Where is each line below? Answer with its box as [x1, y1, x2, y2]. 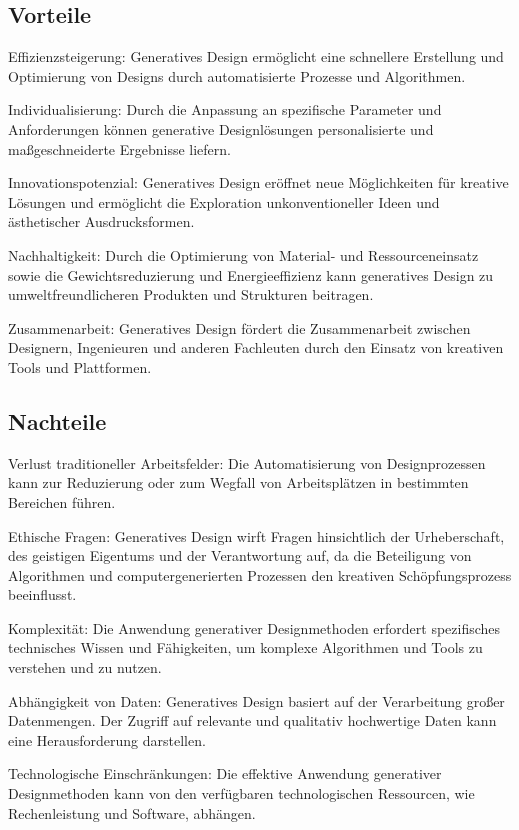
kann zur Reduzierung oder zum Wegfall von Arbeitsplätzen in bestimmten [8, 472, 469, 493]
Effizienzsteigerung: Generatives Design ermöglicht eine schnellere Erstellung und [8, 46, 504, 67]
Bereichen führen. [8, 491, 116, 512]
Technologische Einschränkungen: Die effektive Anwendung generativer [8, 763, 442, 784]
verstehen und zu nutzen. [8, 657, 162, 678]
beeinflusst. [8, 584, 77, 605]
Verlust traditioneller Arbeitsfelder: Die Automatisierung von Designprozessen [8, 452, 486, 473]
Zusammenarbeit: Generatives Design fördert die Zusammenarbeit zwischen [8, 317, 471, 338]
